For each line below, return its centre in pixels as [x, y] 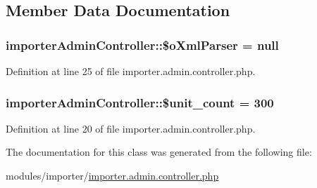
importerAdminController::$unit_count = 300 [140, 102]
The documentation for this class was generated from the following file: [159, 152]
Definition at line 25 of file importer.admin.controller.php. [131, 71]
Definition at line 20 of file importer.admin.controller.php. [131, 128]
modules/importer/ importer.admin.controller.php [112, 175]
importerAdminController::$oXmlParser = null [142, 45]
